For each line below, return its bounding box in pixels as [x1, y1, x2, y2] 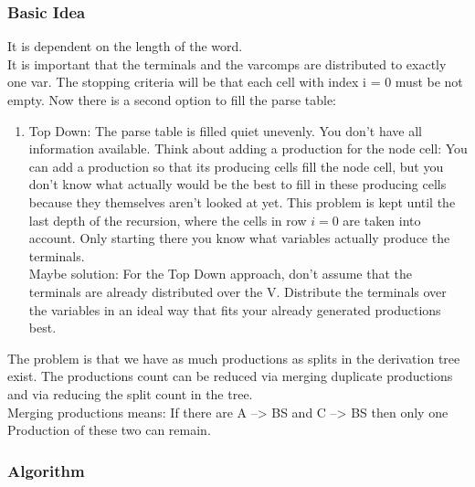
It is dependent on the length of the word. [7, 37, 243, 56]
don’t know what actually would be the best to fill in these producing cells [28, 175, 447, 194]
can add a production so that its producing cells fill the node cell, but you [28, 156, 444, 175]
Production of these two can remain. [7, 420, 211, 439]
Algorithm [7, 459, 85, 482]
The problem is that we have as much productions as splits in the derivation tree [7, 348, 460, 367]
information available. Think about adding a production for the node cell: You [28, 139, 468, 158]
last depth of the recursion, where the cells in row [28, 210, 307, 229]
